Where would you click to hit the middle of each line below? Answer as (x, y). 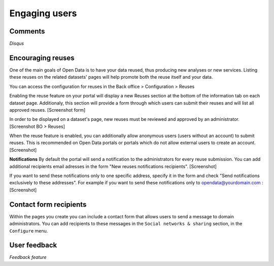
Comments (27, 31)
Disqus (17, 44)
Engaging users (43, 13)
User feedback (33, 245)
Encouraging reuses (42, 58)
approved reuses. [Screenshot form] (47, 110)
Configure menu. (29, 230)
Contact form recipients (48, 204)
